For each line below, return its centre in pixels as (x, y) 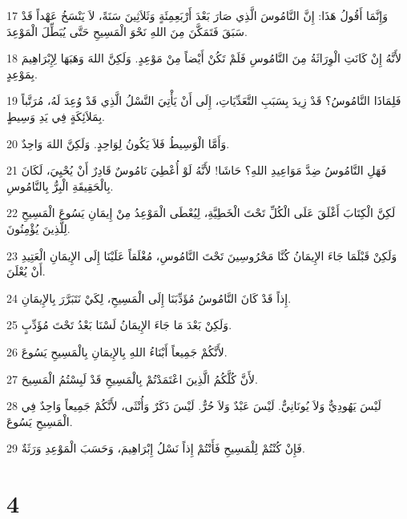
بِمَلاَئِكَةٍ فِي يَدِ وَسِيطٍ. (56, 116)
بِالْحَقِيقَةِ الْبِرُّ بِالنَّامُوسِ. (60, 185)
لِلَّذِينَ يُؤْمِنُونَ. (38, 228)
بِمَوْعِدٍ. (22, 73)
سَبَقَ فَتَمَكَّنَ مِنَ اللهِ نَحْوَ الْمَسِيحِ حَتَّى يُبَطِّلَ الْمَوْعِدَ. (127, 31)
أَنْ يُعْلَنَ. (26, 271)
